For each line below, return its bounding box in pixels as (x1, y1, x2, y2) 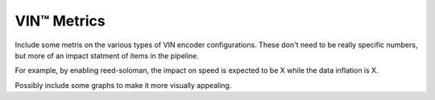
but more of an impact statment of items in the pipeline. (14, 50, 199, 60)
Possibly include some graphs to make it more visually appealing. (14, 80, 232, 90)
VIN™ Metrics (14, 12, 106, 30)
